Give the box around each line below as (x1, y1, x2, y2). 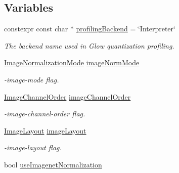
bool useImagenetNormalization (4, 159, 102, 169)
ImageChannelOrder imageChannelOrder (4, 91, 131, 102)
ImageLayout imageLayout (4, 125, 86, 136)
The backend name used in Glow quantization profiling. (4, 40, 174, 51)
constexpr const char (4, 23, 68, 34)
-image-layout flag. (4, 142, 62, 153)
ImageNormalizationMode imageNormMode (4, 57, 140, 68)
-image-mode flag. (4, 74, 59, 84)
